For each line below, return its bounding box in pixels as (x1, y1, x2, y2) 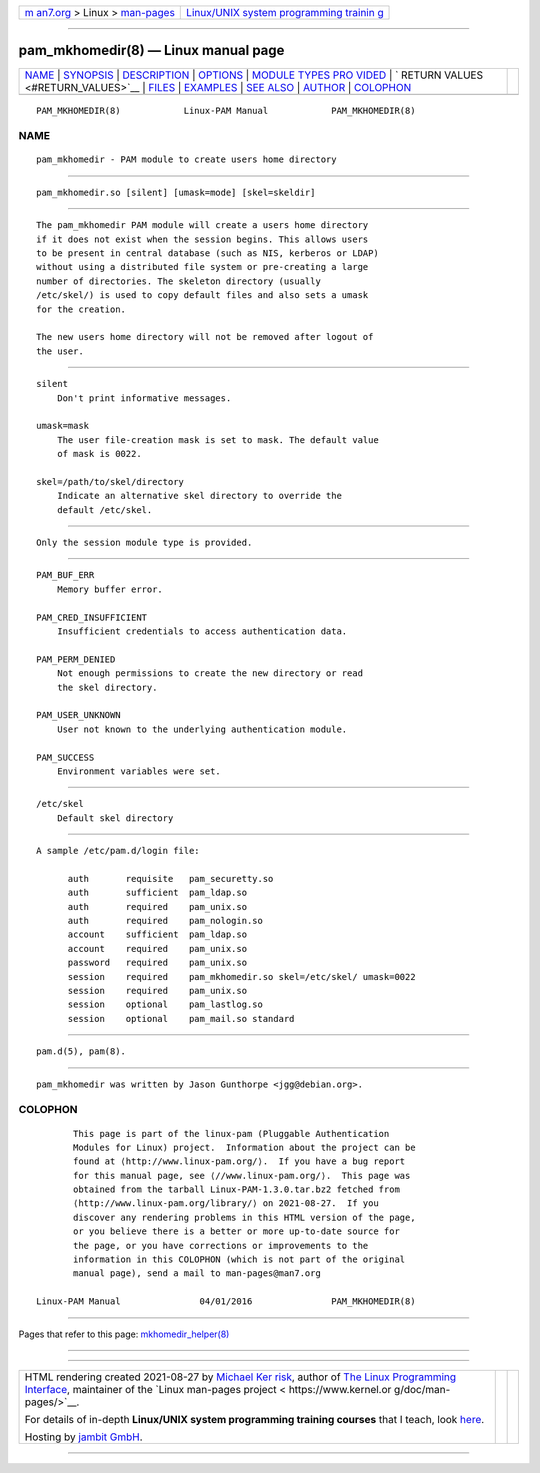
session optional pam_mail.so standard (67, 1013, 295, 1024)
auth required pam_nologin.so (67, 915, 264, 927)
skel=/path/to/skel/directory (36, 476, 185, 487)
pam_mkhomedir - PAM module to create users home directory (36, 154, 337, 165)
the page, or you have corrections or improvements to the (73, 1240, 369, 1251)
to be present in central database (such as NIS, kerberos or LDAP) (36, 248, 379, 259)
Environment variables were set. (56, 765, 222, 777)
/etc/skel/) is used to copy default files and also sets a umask (36, 290, 369, 301)
